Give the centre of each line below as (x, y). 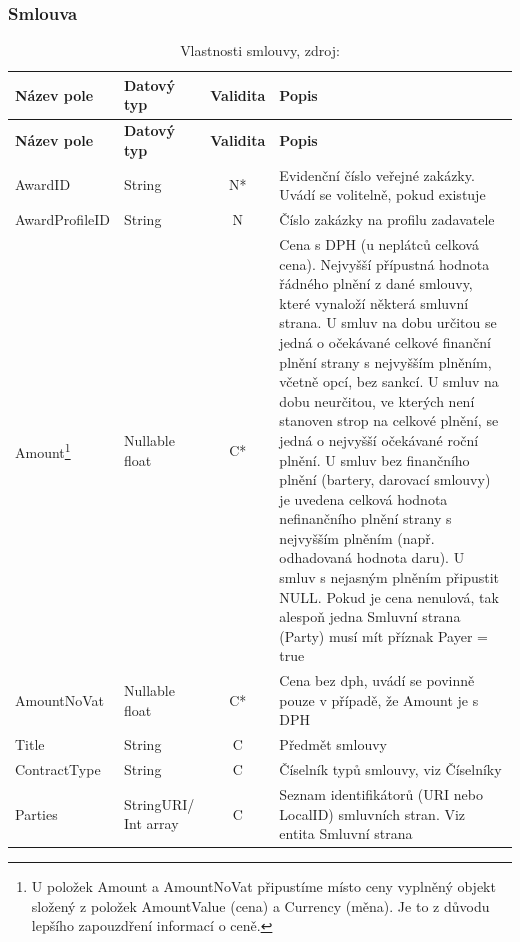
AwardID (43, 184)
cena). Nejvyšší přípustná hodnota (384, 263)
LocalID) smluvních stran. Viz (372, 813)
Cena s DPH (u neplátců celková (379, 243)
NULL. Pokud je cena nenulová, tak (389, 596)
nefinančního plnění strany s (365, 518)
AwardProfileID (62, 219)
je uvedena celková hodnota (363, 498)
